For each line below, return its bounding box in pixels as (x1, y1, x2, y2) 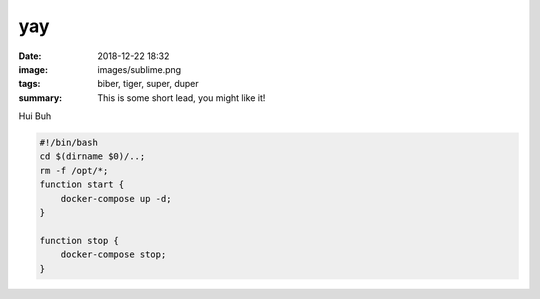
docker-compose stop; (60, 249, 167, 260)
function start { (39, 179, 125, 190)
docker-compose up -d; (60, 193, 172, 204)
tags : (18, 78, 41, 90)
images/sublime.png (97, 63, 182, 75)
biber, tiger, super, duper (97, 78, 199, 90)
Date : (18, 50, 42, 62)
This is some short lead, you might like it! (97, 91, 266, 104)
